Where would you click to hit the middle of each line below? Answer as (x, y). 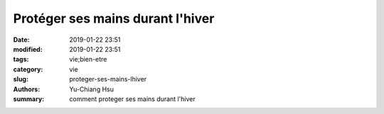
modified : (28, 49)
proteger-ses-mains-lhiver (108, 79)
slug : (21, 79)
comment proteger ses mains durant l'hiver (132, 98)
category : (28, 69)
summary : (29, 98)
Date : (21, 40)
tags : (21, 59)
